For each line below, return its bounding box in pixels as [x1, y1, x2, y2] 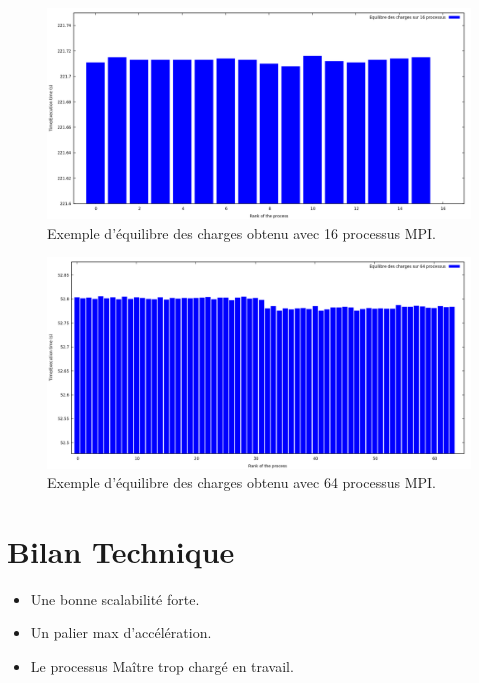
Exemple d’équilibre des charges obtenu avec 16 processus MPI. [47, 222, 436, 243]
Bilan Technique [7, 530, 235, 571]
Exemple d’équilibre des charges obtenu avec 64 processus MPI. [47, 472, 436, 493]
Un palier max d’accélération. [30, 622, 212, 643]
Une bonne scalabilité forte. [30, 588, 200, 609]
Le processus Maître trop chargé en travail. [30, 656, 294, 677]
